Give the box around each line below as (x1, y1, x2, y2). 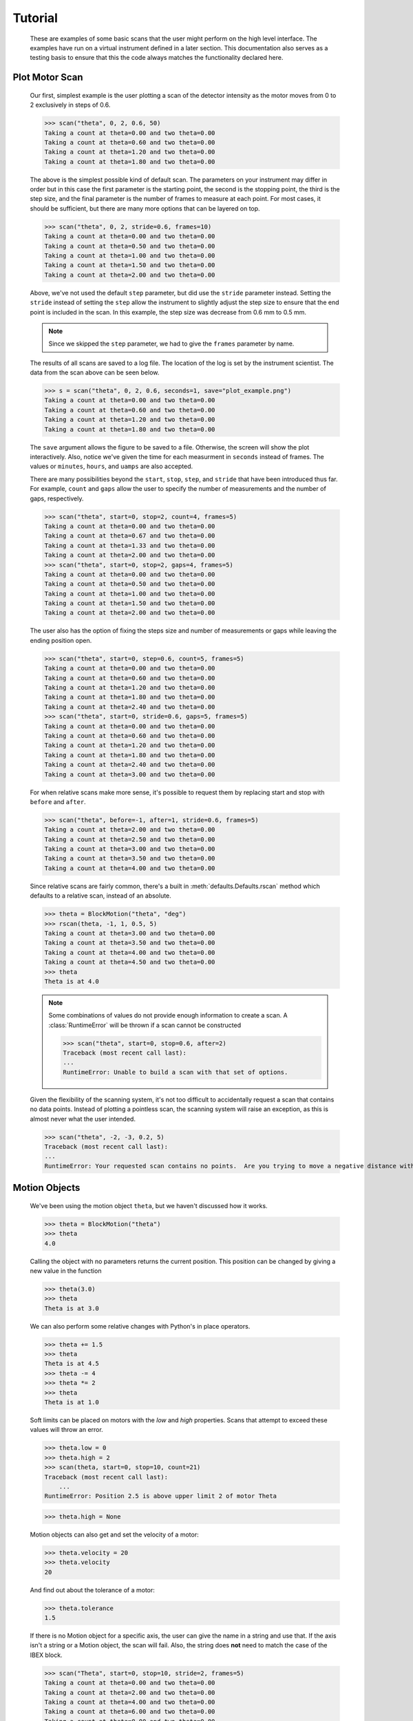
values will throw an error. (30, 1426, 103, 1434)
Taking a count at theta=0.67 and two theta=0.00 (44, 532, 215, 540)
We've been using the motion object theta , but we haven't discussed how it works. (30, 1201, 268, 1210)
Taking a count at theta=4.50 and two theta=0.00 (44, 958, 215, 967)
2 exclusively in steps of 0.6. (30, 101, 111, 109)
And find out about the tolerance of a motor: (30, 1585, 155, 1594)
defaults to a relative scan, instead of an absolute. (30, 891, 171, 900)
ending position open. (30, 636, 92, 644)
